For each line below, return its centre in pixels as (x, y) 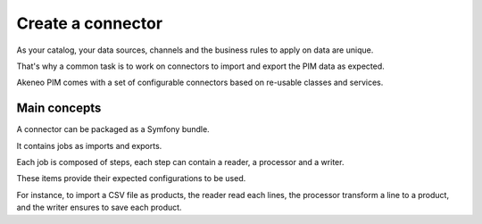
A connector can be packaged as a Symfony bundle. (113, 129)
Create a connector (90, 23)
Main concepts (59, 108)
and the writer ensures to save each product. (99, 207)
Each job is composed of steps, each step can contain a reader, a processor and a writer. (180, 162)
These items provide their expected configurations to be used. (131, 178)
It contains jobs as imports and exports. (89, 145)
